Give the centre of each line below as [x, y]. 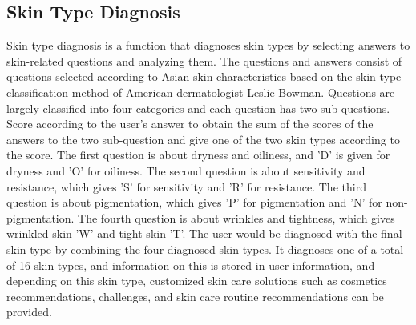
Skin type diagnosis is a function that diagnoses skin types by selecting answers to [208, 45]
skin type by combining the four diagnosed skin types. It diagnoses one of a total [205, 249]
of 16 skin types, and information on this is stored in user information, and [191, 265]
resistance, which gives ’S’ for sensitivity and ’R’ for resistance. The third [186, 186]
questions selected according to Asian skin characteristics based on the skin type [204, 76]
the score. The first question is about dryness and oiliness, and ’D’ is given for [198, 155]
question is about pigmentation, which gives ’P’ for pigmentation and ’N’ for [194, 202]
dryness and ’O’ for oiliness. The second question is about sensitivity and [186, 170]
